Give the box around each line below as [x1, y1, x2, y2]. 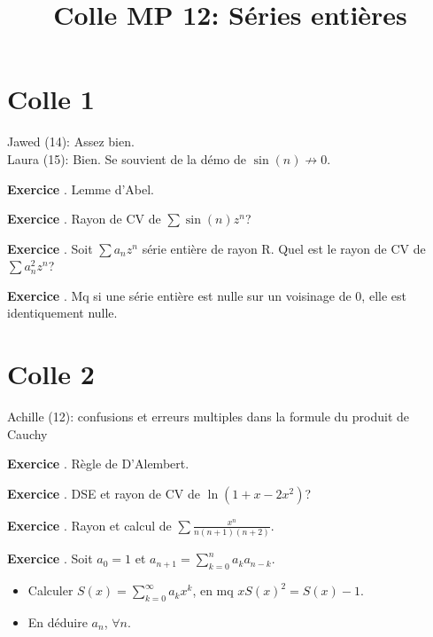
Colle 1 [7, 81, 95, 117]
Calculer [27, 581, 73, 600]
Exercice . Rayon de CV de [7, 209, 161, 228]
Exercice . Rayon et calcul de [7, 515, 172, 534]
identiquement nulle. [7, 303, 118, 322]
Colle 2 [7, 356, 95, 392]
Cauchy [7, 424, 48, 443]
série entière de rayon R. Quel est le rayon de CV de [142, 239, 426, 257]
